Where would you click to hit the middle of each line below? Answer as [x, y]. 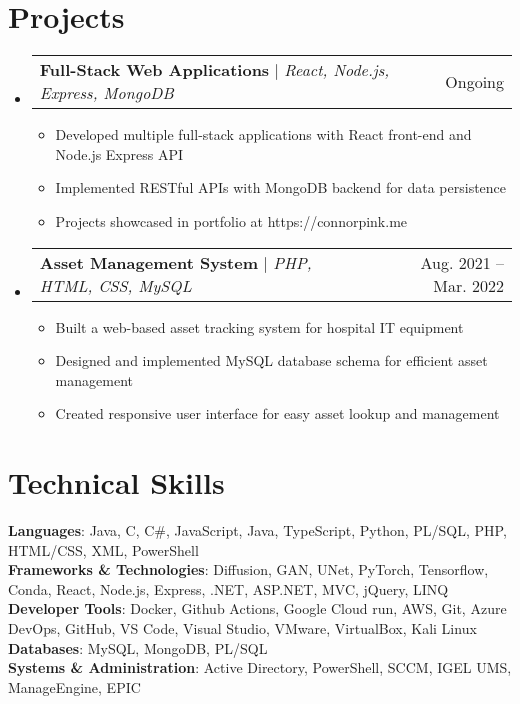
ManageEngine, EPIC [74, 686]
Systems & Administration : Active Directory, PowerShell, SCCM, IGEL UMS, [260, 667]
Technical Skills [116, 482]
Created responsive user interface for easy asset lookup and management [277, 413]
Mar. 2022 [468, 285]
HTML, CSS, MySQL [115, 285]
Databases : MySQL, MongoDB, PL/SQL [138, 647]
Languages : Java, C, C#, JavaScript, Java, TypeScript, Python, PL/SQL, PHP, [257, 530]
